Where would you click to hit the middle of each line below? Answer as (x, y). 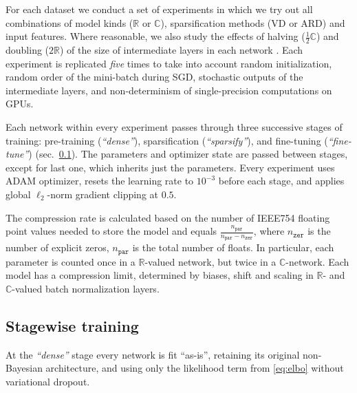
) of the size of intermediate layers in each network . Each (181, 50)
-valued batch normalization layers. (86, 289)
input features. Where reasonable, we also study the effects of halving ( (155, 36)
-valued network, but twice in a (210, 261)
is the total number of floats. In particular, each (233, 247)
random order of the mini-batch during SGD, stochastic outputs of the (154, 77)
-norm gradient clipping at (103, 194)
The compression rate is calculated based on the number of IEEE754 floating (168, 217)
